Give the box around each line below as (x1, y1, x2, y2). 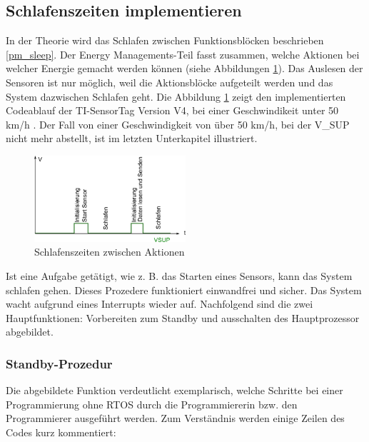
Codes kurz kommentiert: (6, 424, 116, 439)
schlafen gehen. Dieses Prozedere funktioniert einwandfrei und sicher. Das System (6, 282, 362, 297)
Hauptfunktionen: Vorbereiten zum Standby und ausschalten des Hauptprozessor (6, 310, 360, 325)
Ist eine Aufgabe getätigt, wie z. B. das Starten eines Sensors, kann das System (6, 268, 353, 283)
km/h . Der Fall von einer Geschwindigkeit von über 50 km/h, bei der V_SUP (6, 116, 350, 131)
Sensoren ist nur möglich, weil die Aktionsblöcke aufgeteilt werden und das (6, 74, 333, 89)
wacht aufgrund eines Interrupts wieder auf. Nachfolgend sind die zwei (6, 296, 313, 311)
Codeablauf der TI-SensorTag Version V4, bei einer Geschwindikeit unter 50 (6, 103, 339, 118)
